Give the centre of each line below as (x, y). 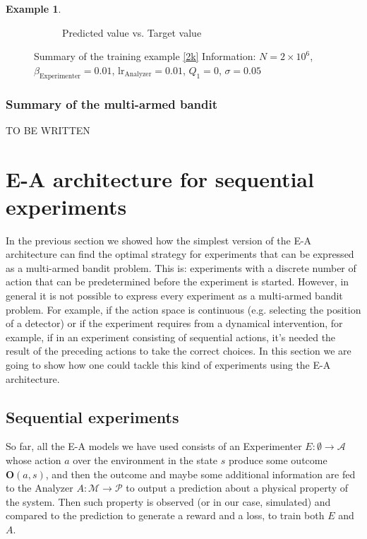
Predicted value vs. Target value (132, 32)
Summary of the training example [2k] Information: (145, 56)
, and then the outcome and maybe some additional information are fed (200, 474)
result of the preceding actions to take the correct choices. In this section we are (179, 351)
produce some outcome (278, 460)
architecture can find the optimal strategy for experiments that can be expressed (180, 254)
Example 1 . (34, 8)
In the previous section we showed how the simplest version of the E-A (159, 240)
